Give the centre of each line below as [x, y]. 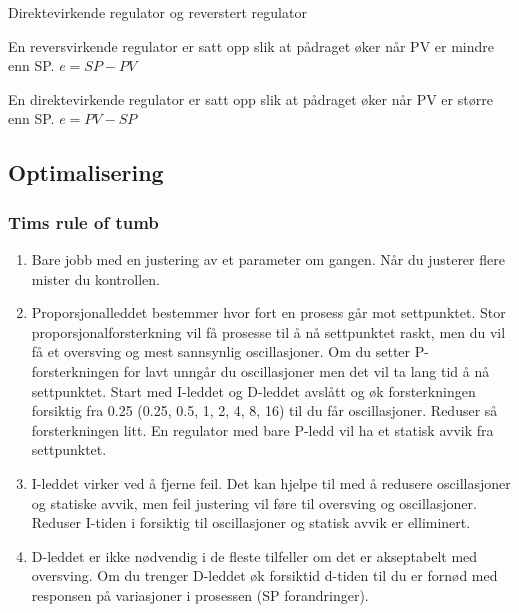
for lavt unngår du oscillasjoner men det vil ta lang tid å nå [306, 370]
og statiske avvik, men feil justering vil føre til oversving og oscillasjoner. [254, 502]
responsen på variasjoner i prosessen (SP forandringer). [200, 594]
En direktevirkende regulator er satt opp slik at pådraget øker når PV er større [250, 98]
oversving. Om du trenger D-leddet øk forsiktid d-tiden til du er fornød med [264, 575]
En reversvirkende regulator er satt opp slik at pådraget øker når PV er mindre [251, 45]
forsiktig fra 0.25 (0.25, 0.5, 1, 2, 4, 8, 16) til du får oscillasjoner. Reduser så [264, 410]
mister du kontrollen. [95, 278]
